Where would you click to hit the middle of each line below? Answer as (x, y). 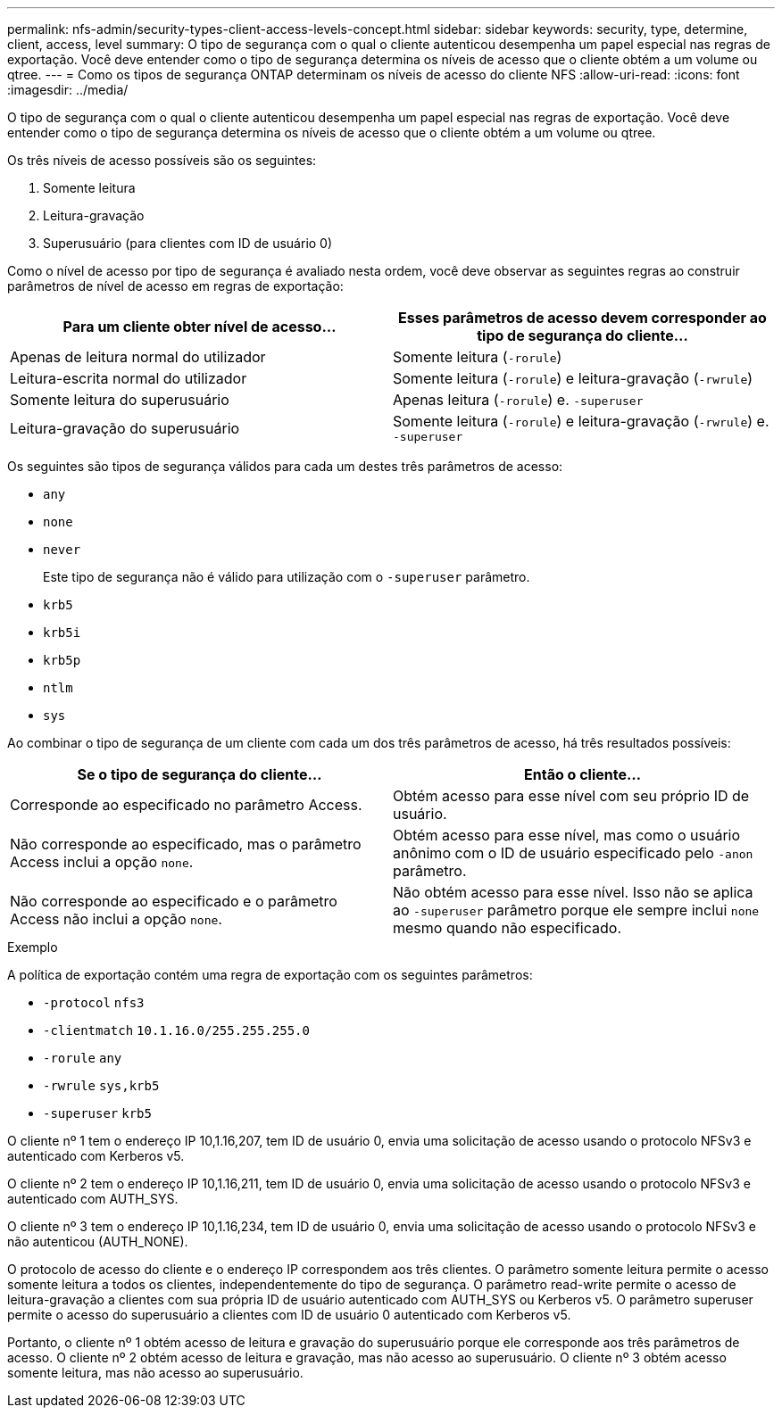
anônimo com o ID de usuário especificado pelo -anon (573, 853)
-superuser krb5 (97, 1113)
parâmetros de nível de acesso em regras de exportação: (175, 286)
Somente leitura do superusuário (120, 400)
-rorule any (83, 1058)
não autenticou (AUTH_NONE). (98, 1241)
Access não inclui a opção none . (116, 919)
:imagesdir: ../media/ (68, 90)
